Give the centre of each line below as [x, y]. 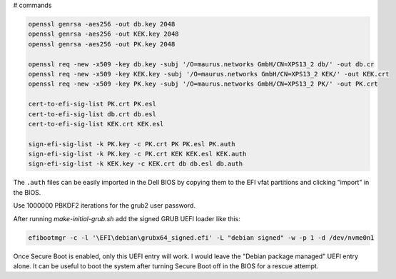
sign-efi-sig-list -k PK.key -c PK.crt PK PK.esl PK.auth [132, 144]
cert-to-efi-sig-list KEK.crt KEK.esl [96, 124]
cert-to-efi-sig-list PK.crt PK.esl [92, 104]
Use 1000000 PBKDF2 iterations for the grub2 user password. [105, 206]
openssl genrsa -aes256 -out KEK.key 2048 [103, 34]
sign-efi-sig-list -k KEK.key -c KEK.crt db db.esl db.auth [136, 164]
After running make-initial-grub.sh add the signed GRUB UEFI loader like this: [127, 218]
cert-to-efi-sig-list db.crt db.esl [92, 114]
